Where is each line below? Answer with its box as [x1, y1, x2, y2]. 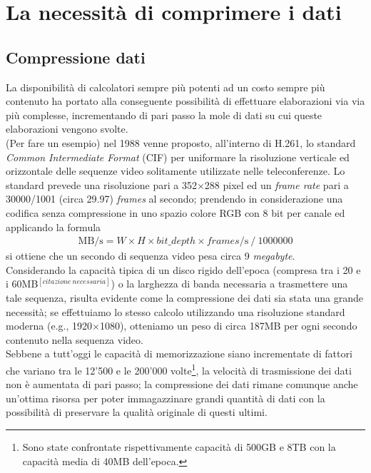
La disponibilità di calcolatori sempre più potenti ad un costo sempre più [6, 79, 325, 94]
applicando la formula [6, 219, 101, 234]
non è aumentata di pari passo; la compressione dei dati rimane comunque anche [6, 377, 358, 392]
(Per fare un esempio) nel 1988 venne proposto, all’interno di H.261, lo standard [6, 135, 356, 150]
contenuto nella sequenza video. [6, 332, 143, 347]
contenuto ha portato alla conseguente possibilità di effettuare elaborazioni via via [6, 93, 365, 108]
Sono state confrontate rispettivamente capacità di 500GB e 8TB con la [22, 439, 336, 454]
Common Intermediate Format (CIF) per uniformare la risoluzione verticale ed [6, 149, 350, 164]
